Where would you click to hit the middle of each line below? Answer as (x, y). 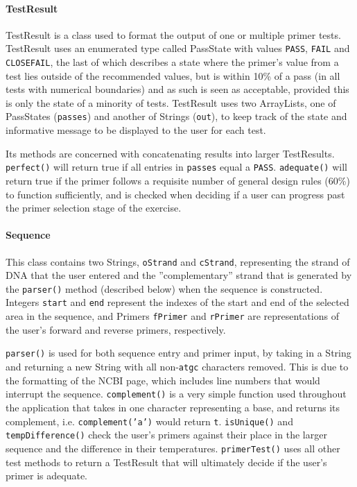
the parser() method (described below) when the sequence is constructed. (164, 288)
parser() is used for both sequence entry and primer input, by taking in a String (178, 353)
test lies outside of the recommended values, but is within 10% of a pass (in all (173, 75)
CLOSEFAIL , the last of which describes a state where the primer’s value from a (172, 62)
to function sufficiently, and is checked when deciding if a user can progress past (175, 194)
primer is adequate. (46, 476)
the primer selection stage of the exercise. (94, 208)
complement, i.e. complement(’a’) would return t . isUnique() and (149, 421)
